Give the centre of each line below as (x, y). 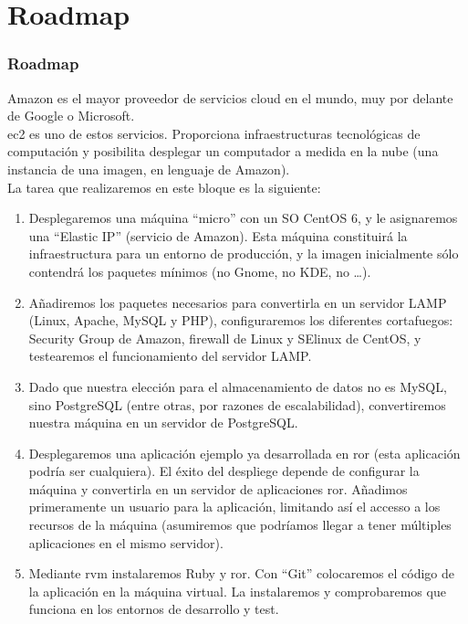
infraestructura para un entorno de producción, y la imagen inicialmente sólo (244, 254)
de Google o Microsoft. (71, 116)
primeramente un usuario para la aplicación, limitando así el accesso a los (234, 507)
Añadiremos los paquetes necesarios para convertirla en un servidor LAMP (238, 302)
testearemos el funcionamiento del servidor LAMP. (170, 356)
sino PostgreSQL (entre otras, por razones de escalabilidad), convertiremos (237, 404)
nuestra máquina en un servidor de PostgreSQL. (163, 423)
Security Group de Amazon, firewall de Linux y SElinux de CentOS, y (225, 338)
